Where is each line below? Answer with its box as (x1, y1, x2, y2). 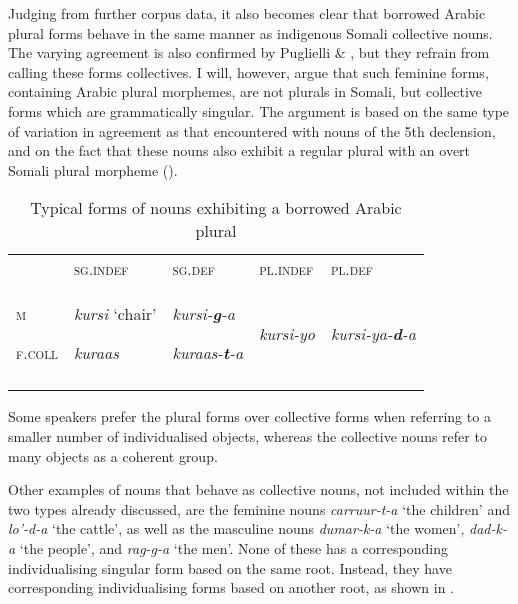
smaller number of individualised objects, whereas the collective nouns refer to (8, 425, 487, 446)
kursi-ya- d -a (331, 321, 416, 345)
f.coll (16, 341, 58, 365)
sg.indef (73, 257, 129, 281)
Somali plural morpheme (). (8, 159, 178, 180)
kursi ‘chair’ (73, 302, 157, 326)
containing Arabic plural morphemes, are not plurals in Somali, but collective (8, 81, 483, 102)
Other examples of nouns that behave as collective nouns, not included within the (8, 479, 509, 500)
